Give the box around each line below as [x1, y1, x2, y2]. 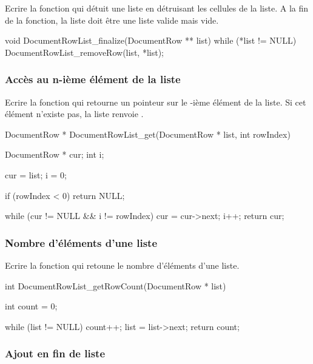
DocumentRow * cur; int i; [5, 148, 104, 161]
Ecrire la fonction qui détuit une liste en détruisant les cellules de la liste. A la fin [5, 2, 309, 14]
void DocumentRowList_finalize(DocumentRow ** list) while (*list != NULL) [5, 34, 297, 47]
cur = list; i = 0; [5, 168, 67, 181]
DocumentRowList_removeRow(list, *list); [5, 45, 164, 58]
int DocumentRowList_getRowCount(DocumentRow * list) [5, 279, 226, 292]
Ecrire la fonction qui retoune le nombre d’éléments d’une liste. [5, 258, 240, 271]
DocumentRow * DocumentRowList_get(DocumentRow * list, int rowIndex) [5, 127, 291, 140]
